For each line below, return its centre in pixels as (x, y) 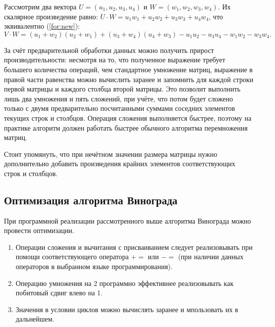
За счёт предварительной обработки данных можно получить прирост (109, 50)
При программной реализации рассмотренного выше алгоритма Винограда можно (128, 220)
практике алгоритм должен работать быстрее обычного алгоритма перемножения (126, 127)
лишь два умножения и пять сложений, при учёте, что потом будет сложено (118, 98)
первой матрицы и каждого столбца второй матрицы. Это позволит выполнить (122, 89)
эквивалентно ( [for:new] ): (42, 26)
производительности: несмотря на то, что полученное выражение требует (115, 60)
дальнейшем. (35, 319)
